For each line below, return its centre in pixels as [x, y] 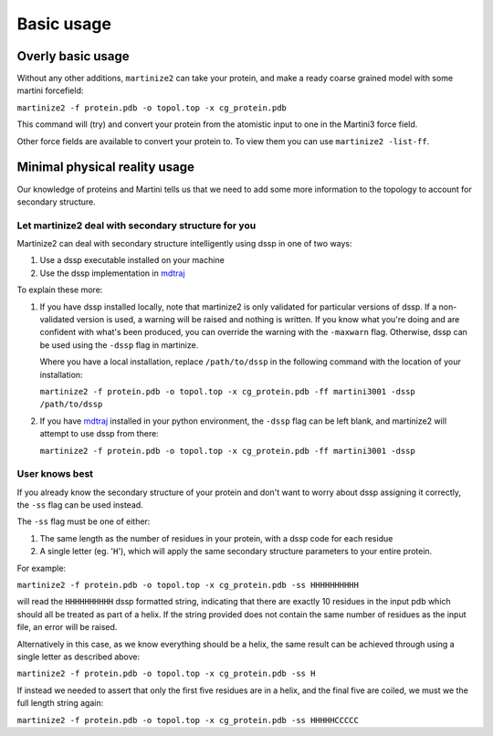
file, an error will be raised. [67, 627]
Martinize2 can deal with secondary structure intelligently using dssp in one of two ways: [184, 244]
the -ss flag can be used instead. [80, 505]
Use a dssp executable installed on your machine [132, 260]
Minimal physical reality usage [106, 168]
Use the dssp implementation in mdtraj [113, 273]
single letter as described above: [79, 657]
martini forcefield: [50, 90]
